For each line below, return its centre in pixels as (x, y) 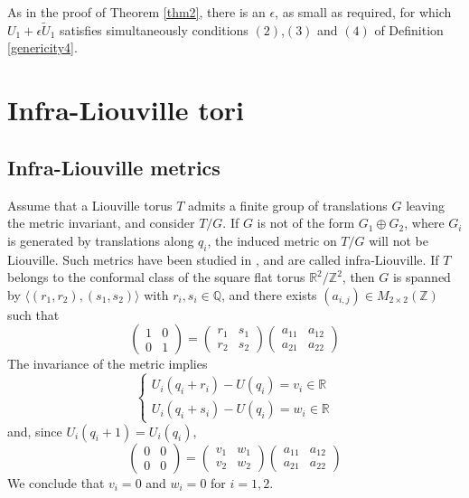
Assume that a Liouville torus (90, 205)
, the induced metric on (272, 240)
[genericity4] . (42, 47)
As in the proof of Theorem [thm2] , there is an (136, 12)
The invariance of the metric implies (108, 364)
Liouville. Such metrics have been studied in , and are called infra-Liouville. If (223, 259)
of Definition (409, 29)
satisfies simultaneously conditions (154, 29)
